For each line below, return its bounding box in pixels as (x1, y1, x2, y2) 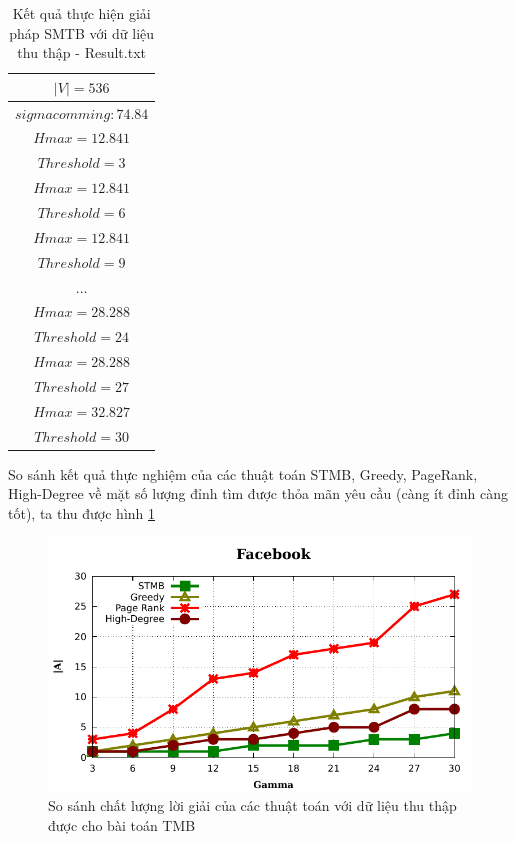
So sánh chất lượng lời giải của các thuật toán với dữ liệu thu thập (48, 795, 457, 816)
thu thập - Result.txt (17, 42, 146, 63)
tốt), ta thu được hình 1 (8, 502, 156, 523)
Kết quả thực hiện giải (12, 3, 151, 23)
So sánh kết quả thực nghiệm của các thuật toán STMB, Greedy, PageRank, (8, 463, 478, 484)
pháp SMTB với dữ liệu (9, 22, 155, 43)
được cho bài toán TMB (48, 815, 196, 836)
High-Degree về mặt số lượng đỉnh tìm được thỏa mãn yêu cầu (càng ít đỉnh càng (8, 483, 509, 504)
